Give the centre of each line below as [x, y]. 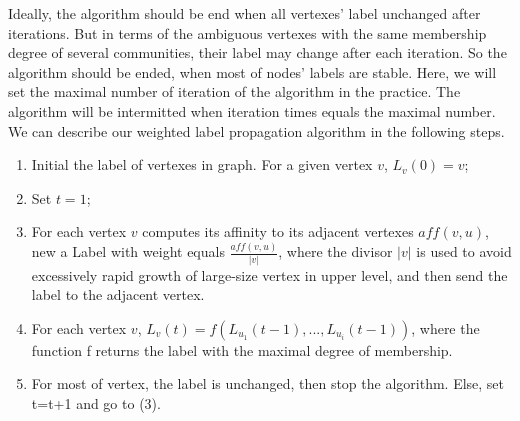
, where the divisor [335, 251]
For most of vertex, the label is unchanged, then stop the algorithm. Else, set [268, 383]
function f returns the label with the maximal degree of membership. [242, 349]
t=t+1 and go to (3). [96, 402]
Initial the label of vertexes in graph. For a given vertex [202, 164]
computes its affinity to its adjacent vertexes [278, 231]
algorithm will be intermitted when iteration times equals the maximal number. [252, 110]
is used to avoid [464, 251]
